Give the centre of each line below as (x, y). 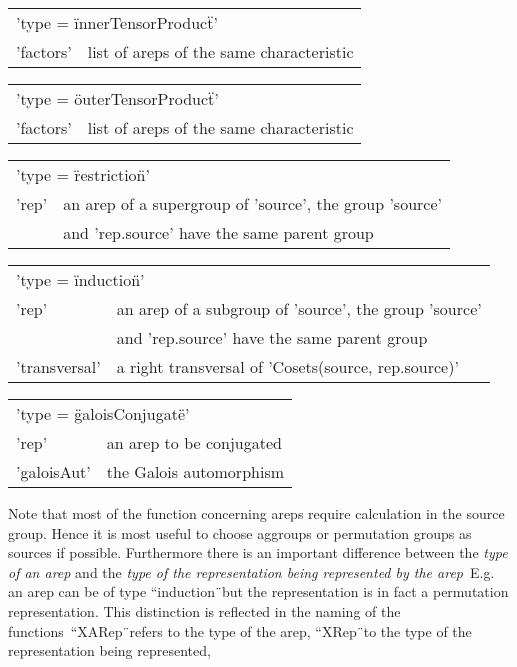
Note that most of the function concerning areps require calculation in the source (256, 513)
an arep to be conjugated (194, 442)
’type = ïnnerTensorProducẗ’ (117, 22)
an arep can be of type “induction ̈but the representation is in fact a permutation (258, 591)
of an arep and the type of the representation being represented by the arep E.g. (251, 571)
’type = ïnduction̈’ (80, 279)
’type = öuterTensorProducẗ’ (117, 98)
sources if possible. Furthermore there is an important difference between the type (258, 552)
